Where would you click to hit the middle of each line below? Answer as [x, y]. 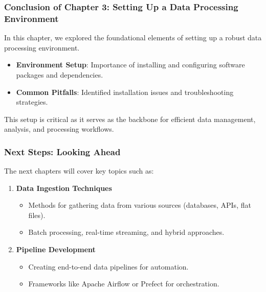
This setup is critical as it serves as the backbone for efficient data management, [130, 119]
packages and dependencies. [60, 74]
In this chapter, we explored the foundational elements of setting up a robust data [133, 38]
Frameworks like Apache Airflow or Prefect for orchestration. [124, 284]
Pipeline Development [56, 249]
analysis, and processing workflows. [59, 129]
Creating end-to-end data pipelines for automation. [108, 266]
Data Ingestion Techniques [64, 188]
